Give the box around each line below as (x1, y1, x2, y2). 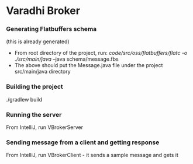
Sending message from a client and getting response (6, 138, 160, 146)
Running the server (6, 110, 62, 118)
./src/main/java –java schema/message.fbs (14, 55, 119, 62)
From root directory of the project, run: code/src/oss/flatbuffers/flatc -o (14, 50, 188, 57)
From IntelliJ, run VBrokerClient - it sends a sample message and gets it (6, 152, 178, 159)
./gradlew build (6, 96, 43, 103)
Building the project (6, 83, 63, 91)
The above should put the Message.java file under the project (14, 62, 163, 69)
